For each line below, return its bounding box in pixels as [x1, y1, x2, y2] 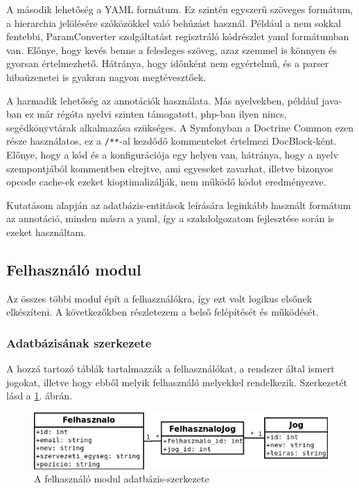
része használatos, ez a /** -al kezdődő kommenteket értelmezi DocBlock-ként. [6, 134, 337, 148]
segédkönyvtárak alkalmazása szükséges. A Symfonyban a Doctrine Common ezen [6, 120, 354, 134]
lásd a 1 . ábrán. [6, 388, 73, 403]
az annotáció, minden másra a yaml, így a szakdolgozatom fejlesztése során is [6, 211, 335, 226]
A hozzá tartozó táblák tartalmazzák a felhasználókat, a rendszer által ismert [6, 361, 335, 376]
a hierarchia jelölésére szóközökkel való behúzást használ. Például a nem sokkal [6, 15, 342, 30]
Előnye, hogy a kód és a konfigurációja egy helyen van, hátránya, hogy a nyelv [6, 147, 339, 161]
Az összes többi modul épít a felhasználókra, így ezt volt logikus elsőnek [6, 291, 313, 305]
